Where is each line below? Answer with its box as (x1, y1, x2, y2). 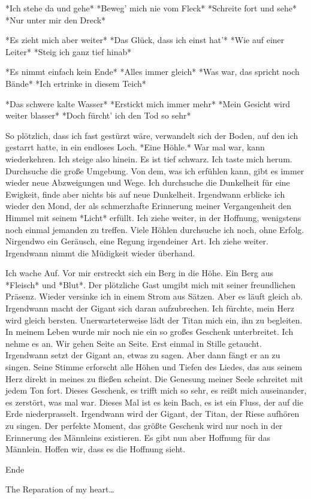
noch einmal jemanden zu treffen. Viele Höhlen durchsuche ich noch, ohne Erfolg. (5, 223, 304, 235)
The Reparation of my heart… (5, 483, 114, 495)
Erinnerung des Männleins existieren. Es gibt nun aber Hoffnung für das (5, 431, 271, 443)
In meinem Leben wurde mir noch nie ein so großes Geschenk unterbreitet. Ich (5, 325, 294, 338)
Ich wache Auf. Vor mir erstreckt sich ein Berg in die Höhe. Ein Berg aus (5, 267, 274, 279)
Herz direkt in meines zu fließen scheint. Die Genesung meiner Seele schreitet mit (5, 372, 303, 385)
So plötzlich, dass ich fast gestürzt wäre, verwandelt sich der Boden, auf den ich (5, 129, 298, 141)
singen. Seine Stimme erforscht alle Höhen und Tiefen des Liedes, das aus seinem (5, 361, 303, 373)
